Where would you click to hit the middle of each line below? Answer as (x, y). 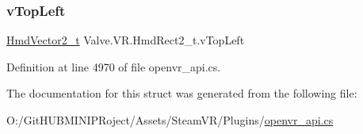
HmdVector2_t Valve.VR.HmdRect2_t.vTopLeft (126, 40)
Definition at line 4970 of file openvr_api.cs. (114, 66)
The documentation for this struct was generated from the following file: (182, 93)
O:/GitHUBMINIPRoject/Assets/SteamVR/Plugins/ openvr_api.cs (170, 120)
